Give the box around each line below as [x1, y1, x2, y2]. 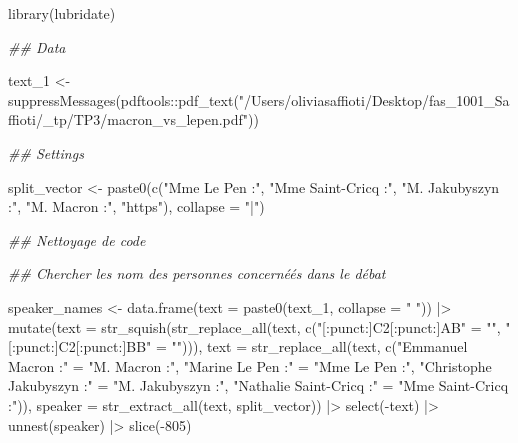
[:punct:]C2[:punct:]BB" [8, 336, 152, 357]
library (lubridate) [8, 3, 116, 23]
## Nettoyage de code [8, 229, 146, 250]
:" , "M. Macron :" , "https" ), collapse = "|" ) [8, 196, 265, 217]
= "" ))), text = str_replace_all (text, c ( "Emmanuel [156, 336, 468, 357]
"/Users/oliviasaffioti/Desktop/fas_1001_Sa [238, 89, 510, 110]
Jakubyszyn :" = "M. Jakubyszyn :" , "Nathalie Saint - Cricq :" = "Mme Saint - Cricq [8, 375, 509, 396]
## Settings [8, 142, 84, 163]
